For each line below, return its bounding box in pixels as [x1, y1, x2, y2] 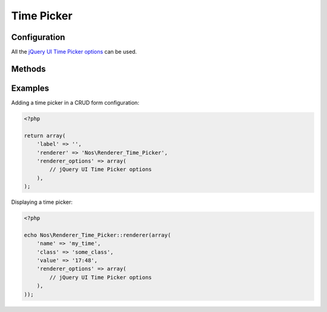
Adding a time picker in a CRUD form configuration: [11, 99, 139, 106]
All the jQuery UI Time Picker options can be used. [11, 48, 137, 56]
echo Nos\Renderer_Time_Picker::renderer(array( [24, 232, 171, 238]
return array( [24, 132, 66, 139]
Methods [11, 63, 46, 74]
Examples [11, 83, 50, 93]
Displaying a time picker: [11, 198, 73, 206]
